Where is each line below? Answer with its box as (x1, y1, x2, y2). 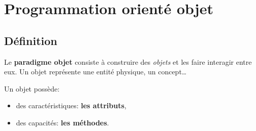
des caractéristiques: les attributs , (16, 100, 126, 111)
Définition (4, 32, 57, 48)
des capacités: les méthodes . (16, 117, 109, 127)
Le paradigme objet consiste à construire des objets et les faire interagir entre (4, 56, 252, 67)
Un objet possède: (4, 83, 60, 94)
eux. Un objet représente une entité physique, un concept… (4, 66, 187, 77)
